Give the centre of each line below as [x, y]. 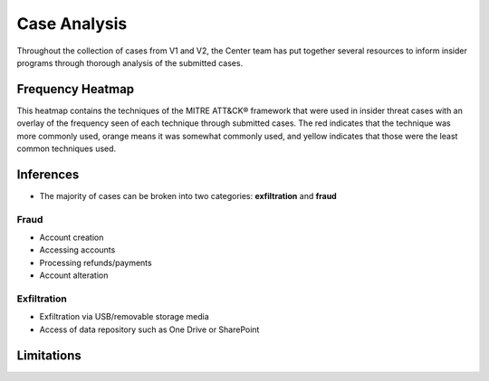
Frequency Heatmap [76, 89]
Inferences [48, 174]
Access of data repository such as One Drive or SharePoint [149, 329]
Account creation [72, 238]
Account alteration [74, 275]
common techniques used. [67, 148]
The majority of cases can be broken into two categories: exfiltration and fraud [188, 195]
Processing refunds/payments [96, 262]
